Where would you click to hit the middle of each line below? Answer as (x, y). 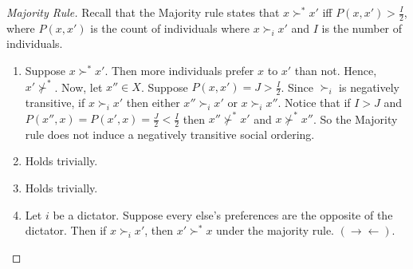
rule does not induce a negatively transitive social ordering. (170, 134)
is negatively (370, 87)
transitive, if (55, 102)
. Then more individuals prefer (179, 71)
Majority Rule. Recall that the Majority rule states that (143, 12)
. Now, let (79, 87)
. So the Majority (355, 119)
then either (153, 102)
